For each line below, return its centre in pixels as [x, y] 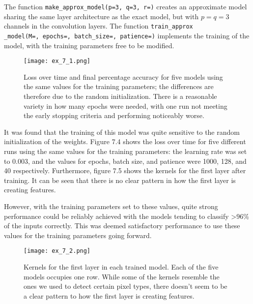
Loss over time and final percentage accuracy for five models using [123, 76]
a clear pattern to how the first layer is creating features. [109, 295]
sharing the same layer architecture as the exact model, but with [101, 16]
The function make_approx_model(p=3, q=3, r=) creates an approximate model [126, 6]
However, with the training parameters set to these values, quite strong [111, 206]
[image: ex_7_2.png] [57, 251]
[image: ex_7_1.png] [57, 61]
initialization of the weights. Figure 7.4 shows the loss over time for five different [125, 141]
